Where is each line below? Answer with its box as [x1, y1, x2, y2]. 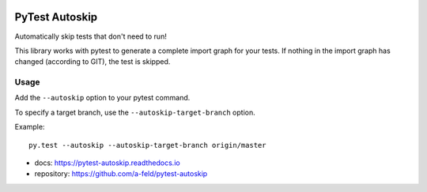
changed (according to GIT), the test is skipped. [14, 57, 171, 66]
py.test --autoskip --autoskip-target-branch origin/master [28, 141, 266, 149]
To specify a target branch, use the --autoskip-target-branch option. [14, 107, 256, 117]
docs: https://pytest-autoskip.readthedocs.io [34, 158, 181, 168]
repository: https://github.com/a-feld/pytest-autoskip [34, 169, 208, 179]
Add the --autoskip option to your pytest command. [14, 93, 191, 103]
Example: [14, 122, 45, 132]
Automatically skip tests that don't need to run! [14, 32, 168, 41]
